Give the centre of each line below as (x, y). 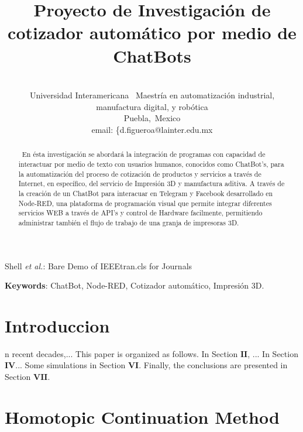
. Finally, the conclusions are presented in (213, 365)
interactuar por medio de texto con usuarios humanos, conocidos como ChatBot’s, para (151, 164)
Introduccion (57, 325)
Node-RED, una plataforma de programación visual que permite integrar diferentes (145, 203)
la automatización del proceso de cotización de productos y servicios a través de (140, 174)
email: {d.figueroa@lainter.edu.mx (152, 129)
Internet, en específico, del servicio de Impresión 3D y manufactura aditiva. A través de (151, 184)
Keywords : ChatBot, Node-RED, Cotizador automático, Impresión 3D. (135, 285)
